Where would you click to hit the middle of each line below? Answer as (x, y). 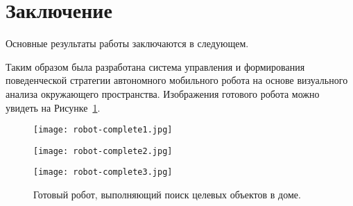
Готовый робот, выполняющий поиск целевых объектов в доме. (167, 195)
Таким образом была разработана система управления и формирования (155, 66)
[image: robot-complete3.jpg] (103, 172)
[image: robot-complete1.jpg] (103, 130)
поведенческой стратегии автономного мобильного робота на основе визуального (177, 80)
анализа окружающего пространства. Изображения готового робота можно (163, 93)
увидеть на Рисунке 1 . (53, 107)
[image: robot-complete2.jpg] (103, 151)
